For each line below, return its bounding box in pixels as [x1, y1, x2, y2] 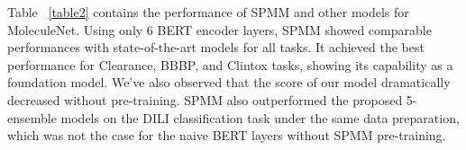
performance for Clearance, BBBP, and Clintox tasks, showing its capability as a [7, 55, 453, 74]
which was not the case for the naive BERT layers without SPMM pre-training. [7, 126, 446, 145]
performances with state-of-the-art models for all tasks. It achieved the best [7, 38, 425, 57]
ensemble [7, 108, 57, 127]
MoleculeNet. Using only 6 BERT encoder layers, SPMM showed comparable [7, 20, 432, 39]
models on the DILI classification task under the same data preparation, [60, 108, 460, 127]
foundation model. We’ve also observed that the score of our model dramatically [7, 73, 451, 92]
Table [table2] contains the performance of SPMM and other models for [7, 3, 409, 21]
